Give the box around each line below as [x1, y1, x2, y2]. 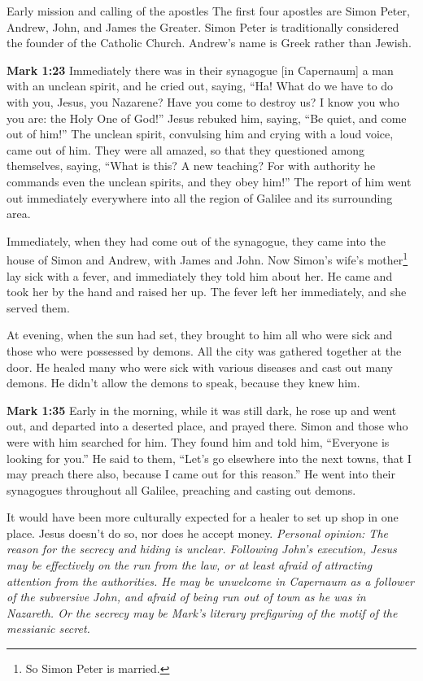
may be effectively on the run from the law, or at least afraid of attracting [7, 557, 373, 574]
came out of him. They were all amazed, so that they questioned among [7, 141, 364, 158]
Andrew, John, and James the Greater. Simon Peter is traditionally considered [7, 18, 399, 35]
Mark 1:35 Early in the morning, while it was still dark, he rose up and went [7, 401, 397, 418]
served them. [7, 299, 70, 316]
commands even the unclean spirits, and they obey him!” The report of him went [7, 172, 412, 190]
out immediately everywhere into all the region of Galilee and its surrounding [7, 189, 393, 206]
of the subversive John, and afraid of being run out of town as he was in [7, 588, 366, 605]
